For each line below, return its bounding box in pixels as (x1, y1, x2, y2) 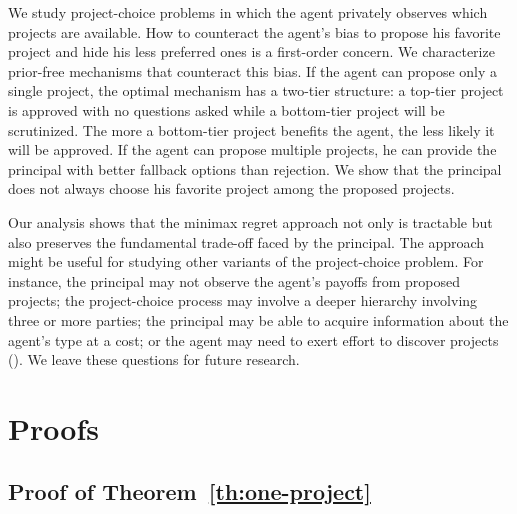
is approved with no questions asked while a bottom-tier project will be (8, 99, 445, 120)
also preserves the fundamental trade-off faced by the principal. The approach (8, 231, 485, 252)
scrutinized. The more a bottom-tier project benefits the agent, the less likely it (8, 119, 495, 140)
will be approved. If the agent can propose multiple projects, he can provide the (8, 139, 497, 160)
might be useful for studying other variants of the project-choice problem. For (8, 251, 484, 272)
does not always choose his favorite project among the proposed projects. (8, 178, 455, 199)
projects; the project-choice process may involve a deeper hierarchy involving (8, 290, 478, 311)
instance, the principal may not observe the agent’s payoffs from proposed (8, 270, 461, 291)
